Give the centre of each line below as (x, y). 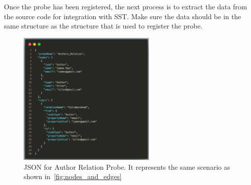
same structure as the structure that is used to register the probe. (103, 26)
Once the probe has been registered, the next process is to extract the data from (125, 6)
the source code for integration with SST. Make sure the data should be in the (123, 16)
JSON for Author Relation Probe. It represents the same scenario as (127, 167)
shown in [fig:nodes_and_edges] (73, 176)
